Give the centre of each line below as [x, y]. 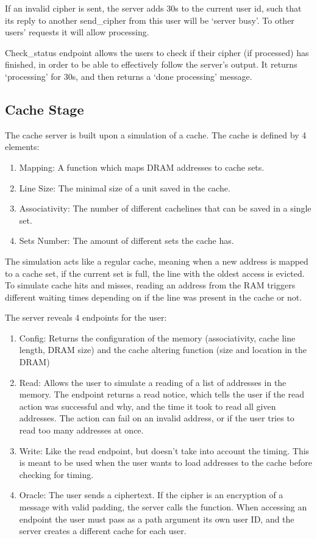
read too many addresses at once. [81, 430]
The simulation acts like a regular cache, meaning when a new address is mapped [157, 261]
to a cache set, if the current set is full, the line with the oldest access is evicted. [155, 273]
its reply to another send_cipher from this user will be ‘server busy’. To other [150, 20]
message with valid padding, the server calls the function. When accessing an [163, 507]
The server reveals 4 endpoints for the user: [86, 317]
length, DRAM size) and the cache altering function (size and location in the [163, 350]
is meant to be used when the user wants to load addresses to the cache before [166, 462]
